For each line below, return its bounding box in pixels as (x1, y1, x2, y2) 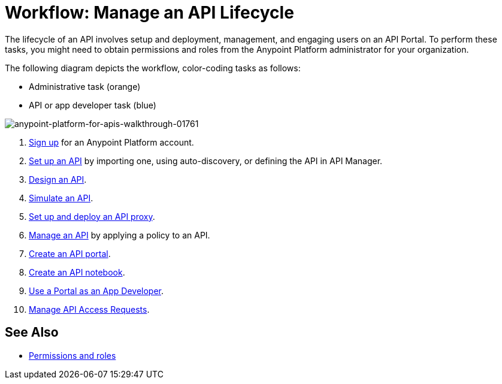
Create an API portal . (29, 248, 111, 259)
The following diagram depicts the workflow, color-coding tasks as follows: (5, 62, 301, 73)
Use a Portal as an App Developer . (29, 285, 164, 296)
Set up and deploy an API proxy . (29, 211, 155, 222)
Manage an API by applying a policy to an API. (29, 229, 210, 240)
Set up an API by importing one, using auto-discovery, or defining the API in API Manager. (29, 155, 383, 166)
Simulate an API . (29, 192, 93, 203)
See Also (5, 325, 59, 340)
